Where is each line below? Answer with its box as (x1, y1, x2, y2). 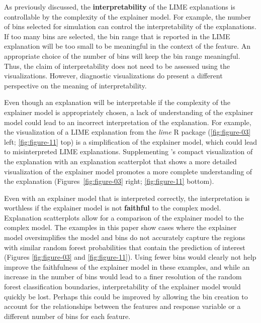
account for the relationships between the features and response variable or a (4, 301, 241, 311)
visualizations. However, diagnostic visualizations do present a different (4, 70, 223, 81)
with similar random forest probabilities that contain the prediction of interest (4, 242, 245, 252)
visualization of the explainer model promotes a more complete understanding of (4, 166, 252, 176)
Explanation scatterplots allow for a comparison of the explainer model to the (4, 212, 244, 223)
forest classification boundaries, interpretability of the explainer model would (4, 281, 241, 292)
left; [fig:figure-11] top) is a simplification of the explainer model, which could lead (4, 136, 257, 147)
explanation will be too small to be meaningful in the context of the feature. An (4, 41, 251, 51)
